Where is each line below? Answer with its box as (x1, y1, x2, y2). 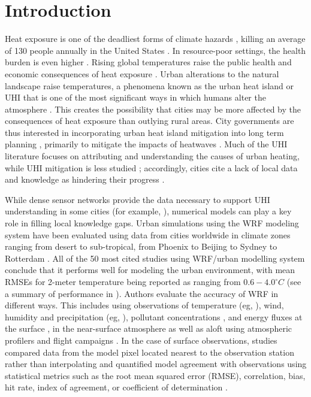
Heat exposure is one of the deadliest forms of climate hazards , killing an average (5, 32, 306, 45)
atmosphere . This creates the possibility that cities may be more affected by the (5, 102, 301, 115)
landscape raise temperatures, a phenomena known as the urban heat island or (5, 79, 294, 92)
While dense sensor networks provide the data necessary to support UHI (5, 193, 270, 205)
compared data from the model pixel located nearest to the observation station (5, 346, 294, 358)
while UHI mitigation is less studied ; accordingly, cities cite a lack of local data (5, 161, 298, 174)
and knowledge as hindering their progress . (5, 173, 165, 186)
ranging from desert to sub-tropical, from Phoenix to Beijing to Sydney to (5, 240, 277, 253)
